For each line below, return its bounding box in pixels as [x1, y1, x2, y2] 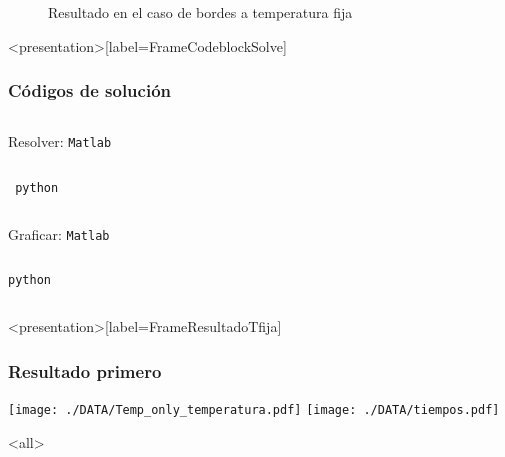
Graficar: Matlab [8, 223, 110, 244]
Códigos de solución [8, 78, 171, 103]
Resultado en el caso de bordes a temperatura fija [48, 2, 353, 22]
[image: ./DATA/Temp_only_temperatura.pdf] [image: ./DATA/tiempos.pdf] [8, 402, 500, 417]
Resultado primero [8, 358, 162, 383]
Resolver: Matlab [8, 131, 112, 152]
